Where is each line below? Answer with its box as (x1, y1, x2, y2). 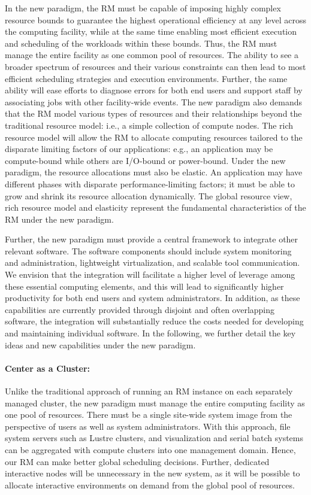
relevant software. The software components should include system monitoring (5, 244, 292, 257)
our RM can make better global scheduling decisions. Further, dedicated (5, 455, 270, 467)
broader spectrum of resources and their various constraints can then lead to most (5, 60, 306, 72)
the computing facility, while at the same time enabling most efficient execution (5, 25, 297, 38)
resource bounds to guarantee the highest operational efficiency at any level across (5, 13, 306, 26)
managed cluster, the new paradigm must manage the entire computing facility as (5, 396, 305, 409)
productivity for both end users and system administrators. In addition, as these (5, 291, 300, 304)
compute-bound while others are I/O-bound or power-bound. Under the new (5, 154, 286, 166)
